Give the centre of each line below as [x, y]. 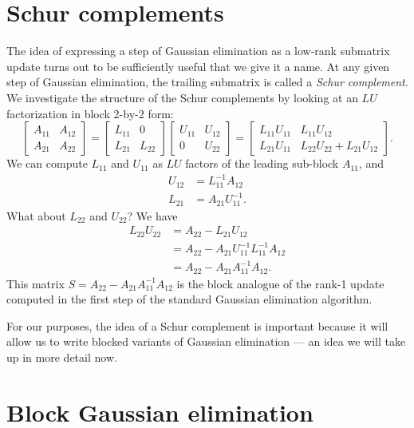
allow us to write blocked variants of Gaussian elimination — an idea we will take [206, 341]
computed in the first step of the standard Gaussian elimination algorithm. [189, 299]
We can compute [47, 163]
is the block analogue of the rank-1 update [280, 283]
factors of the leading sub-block [262, 163]
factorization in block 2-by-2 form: [90, 113]
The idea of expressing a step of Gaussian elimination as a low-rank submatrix [198, 51]
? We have [152, 215]
